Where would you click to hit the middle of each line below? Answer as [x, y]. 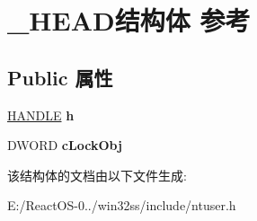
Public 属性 [60, 77]
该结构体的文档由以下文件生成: [97, 175]
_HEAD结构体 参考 [129, 20]
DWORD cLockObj [65, 145]
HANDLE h [41, 115]
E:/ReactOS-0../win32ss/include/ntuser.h [122, 205]
